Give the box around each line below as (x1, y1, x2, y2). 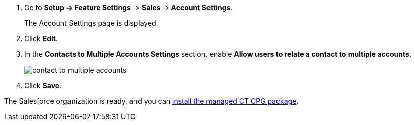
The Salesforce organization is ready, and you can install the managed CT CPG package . (4, 97, 299, 105)
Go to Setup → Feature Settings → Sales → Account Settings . (24, 3, 233, 12)
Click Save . (24, 81, 62, 90)
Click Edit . (24, 34, 58, 43)
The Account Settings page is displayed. (24, 19, 158, 27)
